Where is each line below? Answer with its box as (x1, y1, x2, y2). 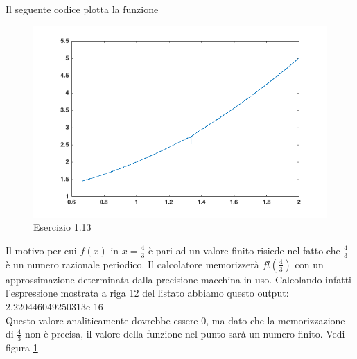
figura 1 (6, 340, 38, 354)
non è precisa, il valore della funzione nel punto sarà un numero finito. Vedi (24, 326, 345, 341)
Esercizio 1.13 (33, 220, 92, 234)
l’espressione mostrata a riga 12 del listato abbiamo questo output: (6, 286, 289, 300)
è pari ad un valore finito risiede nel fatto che (148, 243, 340, 257)
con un (295, 256, 324, 271)
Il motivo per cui (6, 243, 77, 257)
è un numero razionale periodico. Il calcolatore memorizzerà (6, 256, 259, 271)
